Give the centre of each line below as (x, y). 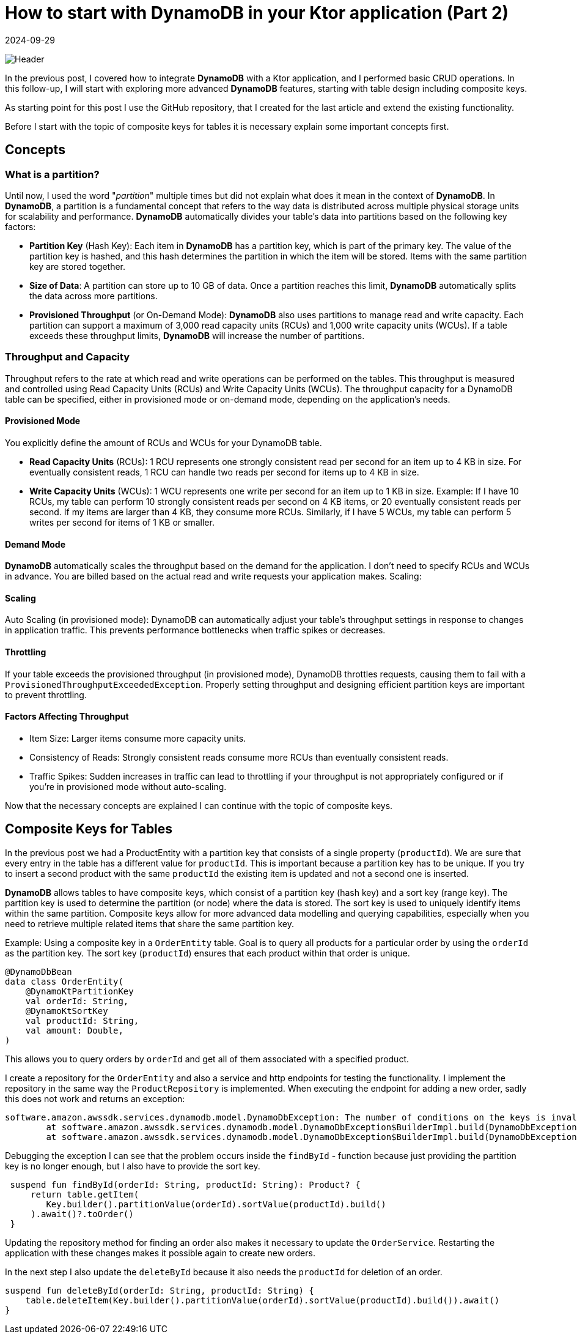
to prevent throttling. (46, 695)
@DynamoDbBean (39, 971)
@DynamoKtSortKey (67, 1011)
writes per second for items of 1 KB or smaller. (122, 522)
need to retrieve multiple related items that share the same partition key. (149, 923)
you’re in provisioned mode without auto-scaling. (128, 786)
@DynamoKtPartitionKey (79, 991)
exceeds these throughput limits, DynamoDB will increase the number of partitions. (197, 335)
